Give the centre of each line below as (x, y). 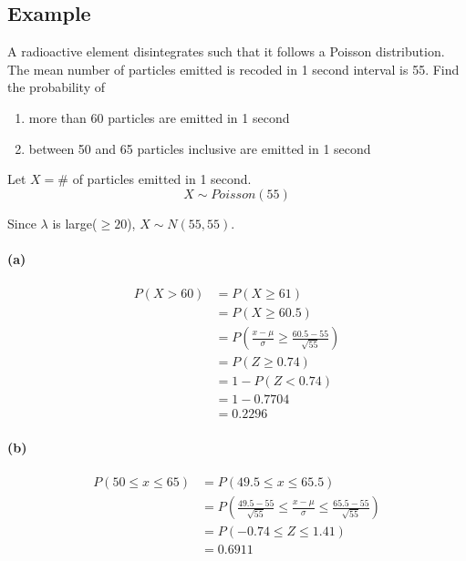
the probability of (57, 87)
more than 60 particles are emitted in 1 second (159, 117)
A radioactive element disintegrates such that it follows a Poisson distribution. (226, 51)
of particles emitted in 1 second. (162, 179)
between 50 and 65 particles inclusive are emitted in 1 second (200, 148)
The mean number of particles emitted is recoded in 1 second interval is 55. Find (233, 69)
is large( (75, 223)
